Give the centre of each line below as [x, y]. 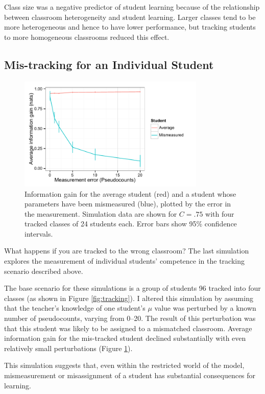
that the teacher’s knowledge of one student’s [75, 308]
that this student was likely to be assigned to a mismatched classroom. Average [128, 328]
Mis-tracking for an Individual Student [109, 64]
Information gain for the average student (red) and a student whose [130, 193]
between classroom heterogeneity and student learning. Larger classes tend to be [130, 17]
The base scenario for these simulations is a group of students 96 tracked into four [132, 288]
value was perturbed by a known [205, 308]
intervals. [39, 233]
